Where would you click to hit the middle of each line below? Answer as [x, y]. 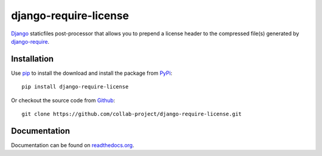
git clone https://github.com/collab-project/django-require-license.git [132, 114]
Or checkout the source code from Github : [63, 100]
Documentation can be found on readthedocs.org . [72, 145]
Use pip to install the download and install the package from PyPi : [92, 73]
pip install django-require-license [75, 87]
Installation [32, 59]
